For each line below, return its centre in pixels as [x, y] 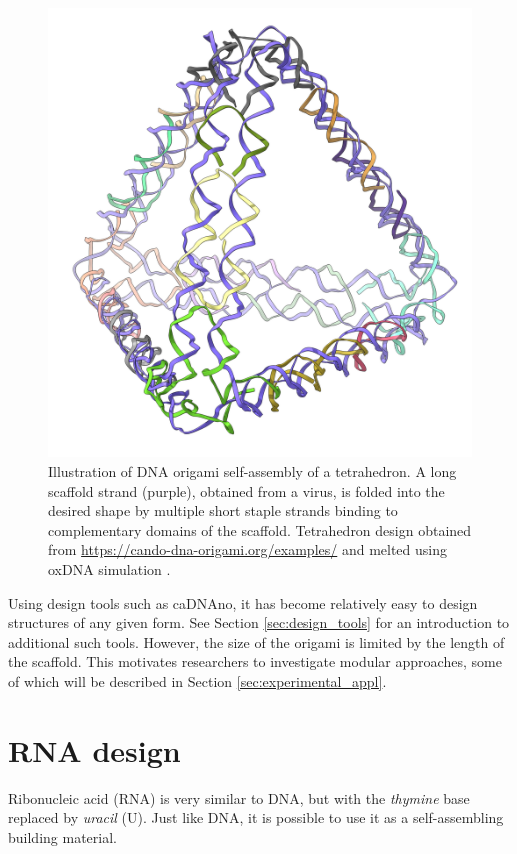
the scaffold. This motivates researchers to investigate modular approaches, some [255, 661]
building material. [62, 836]
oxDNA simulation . [109, 569]
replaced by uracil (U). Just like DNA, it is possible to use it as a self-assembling [256, 817]
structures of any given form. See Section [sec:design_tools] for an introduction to [259, 622]
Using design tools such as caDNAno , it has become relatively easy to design [243, 602]
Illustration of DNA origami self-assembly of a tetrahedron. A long [252, 471]
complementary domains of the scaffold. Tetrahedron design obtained [260, 529]
